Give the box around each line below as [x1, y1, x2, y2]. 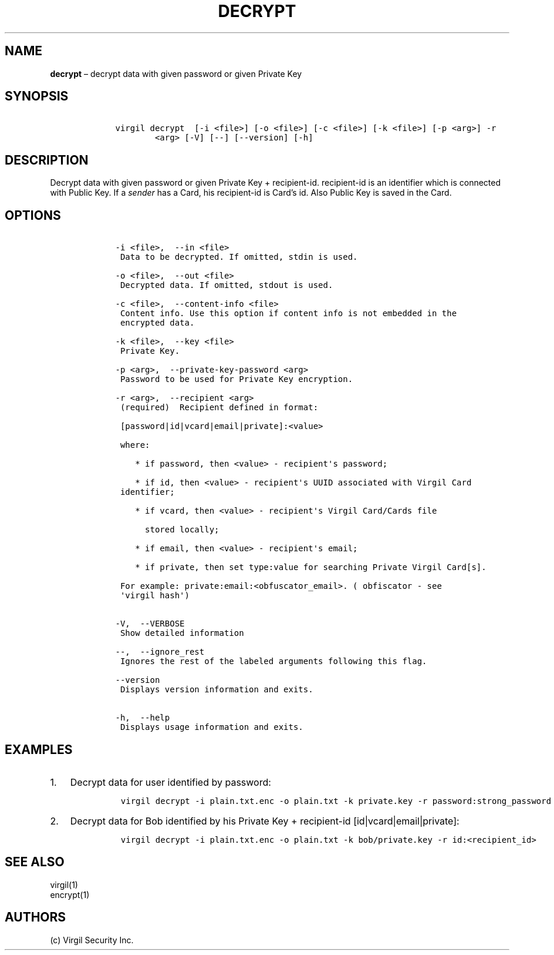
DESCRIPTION [5, 152, 89, 167]
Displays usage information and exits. [120, 722, 303, 732]
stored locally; [145, 525, 219, 535]
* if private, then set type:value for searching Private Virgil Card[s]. [135, 562, 487, 572]
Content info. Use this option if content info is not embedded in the [120, 309, 457, 319]
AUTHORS [5, 910, 66, 925]
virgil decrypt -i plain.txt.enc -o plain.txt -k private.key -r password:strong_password [120, 796, 552, 806]
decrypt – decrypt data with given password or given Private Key [50, 68, 302, 79]
